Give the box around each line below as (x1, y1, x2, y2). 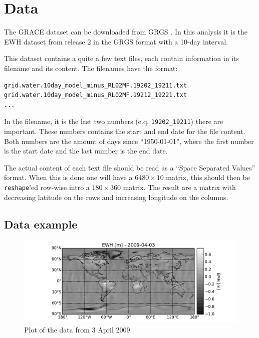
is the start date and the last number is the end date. (4, 145, 168, 156)
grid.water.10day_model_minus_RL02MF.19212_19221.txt (4, 91, 187, 99)
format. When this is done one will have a (4, 172, 133, 182)
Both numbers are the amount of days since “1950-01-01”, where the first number (4, 135, 254, 146)
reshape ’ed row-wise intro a (4, 181, 90, 192)
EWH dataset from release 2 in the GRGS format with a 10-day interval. (4, 36, 228, 46)
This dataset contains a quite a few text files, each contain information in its (4, 53, 239, 63)
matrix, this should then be (166, 172, 250, 182)
